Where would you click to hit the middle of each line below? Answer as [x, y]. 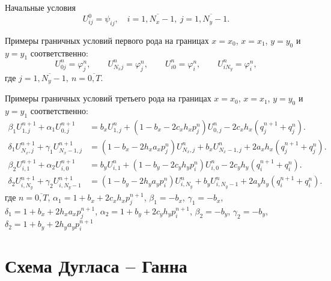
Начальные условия [41, 7]
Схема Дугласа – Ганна [96, 266]
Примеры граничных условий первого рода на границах [107, 40]
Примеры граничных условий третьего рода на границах [108, 98]
